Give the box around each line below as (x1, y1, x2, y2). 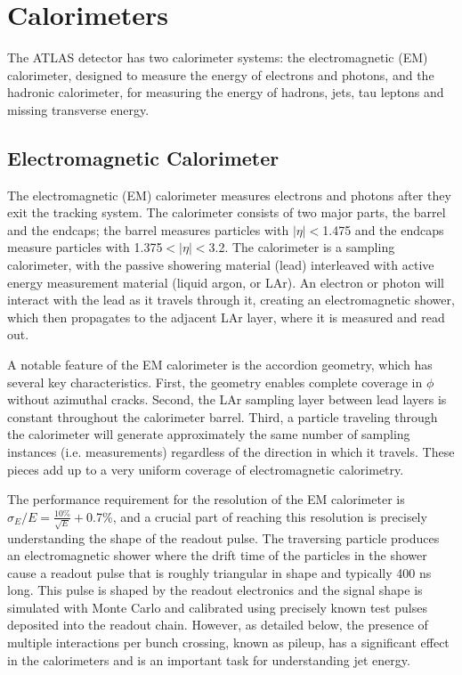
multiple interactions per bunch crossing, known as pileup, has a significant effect (7, 633, 450, 652)
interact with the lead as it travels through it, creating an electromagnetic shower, (7, 290, 455, 309)
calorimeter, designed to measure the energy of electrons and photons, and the (7, 65, 434, 84)
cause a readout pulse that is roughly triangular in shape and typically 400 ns (7, 563, 432, 581)
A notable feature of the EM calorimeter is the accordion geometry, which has (7, 355, 433, 374)
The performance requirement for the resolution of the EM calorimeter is (7, 490, 405, 508)
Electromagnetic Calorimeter (7, 143, 280, 171)
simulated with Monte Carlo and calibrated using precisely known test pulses (7, 598, 427, 616)
